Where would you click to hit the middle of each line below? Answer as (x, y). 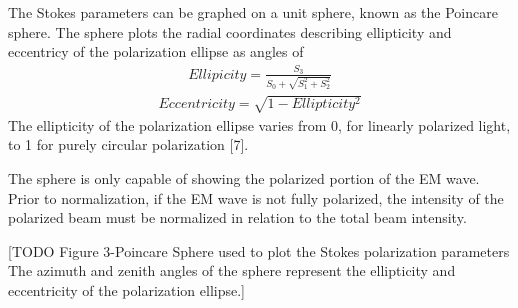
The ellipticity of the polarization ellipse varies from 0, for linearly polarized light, (259, 124)
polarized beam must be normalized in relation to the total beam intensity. (237, 217)
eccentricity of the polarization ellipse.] (126, 289)
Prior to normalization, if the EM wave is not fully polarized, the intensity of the (256, 197)
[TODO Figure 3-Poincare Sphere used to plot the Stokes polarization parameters (259, 250)
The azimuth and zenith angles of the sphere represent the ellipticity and (232, 270)
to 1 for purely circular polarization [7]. (128, 144)
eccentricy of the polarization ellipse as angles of (156, 51)
